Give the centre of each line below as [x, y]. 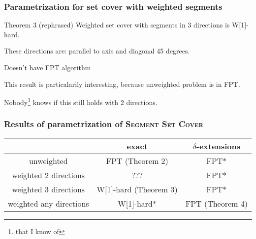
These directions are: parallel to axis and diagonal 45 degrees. [97, 51]
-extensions [218, 146]
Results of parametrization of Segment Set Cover [104, 124]
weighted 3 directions [48, 189]
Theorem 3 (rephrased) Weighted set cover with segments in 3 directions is [117, 25]
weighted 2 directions [48, 175]
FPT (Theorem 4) [216, 203]
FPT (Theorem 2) [137, 160]
